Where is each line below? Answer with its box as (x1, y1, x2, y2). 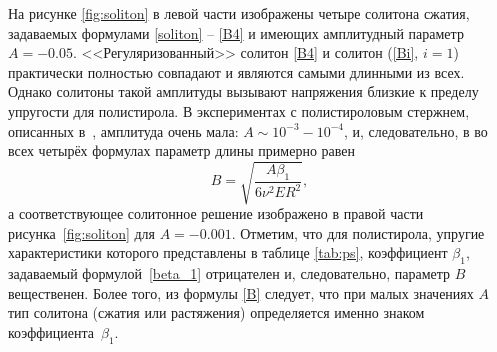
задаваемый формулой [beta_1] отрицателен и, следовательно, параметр (8, 263, 451, 284)
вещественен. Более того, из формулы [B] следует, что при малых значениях (8, 282, 474, 303)
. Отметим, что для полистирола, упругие (231, 222, 485, 243)
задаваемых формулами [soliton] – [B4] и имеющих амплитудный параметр (8, 22, 464, 43)
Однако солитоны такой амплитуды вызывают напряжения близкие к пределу (8, 81, 479, 102)
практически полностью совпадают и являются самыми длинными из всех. (8, 61, 465, 82)
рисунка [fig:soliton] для (8, 222, 156, 243)
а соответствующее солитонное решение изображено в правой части (8, 203, 424, 224)
